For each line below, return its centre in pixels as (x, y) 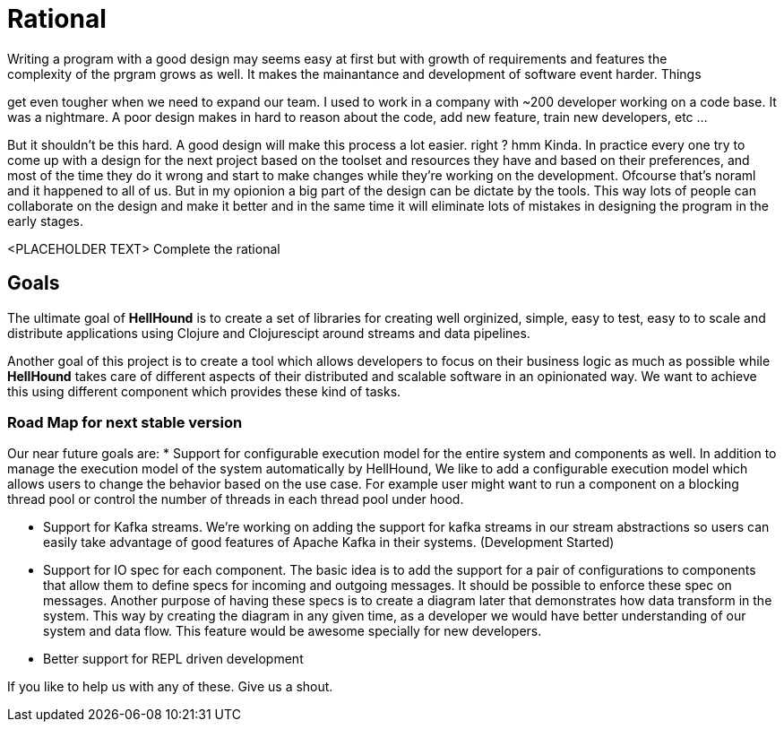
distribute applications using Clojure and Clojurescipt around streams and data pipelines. (269, 333)
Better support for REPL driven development (173, 659)
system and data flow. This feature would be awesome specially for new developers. (293, 631)
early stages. (45, 221)
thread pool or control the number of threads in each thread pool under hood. (236, 499)
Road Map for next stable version (125, 422)
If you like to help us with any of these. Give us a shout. (170, 687)
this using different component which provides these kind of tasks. (204, 391)
